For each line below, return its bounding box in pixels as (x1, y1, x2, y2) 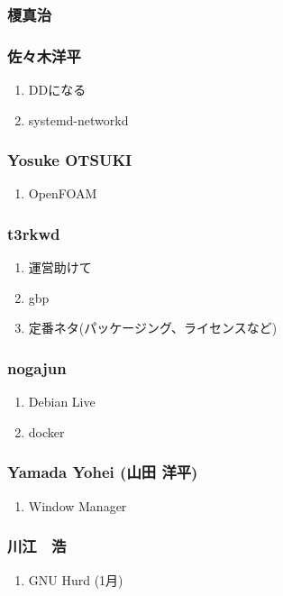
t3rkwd (7, 222, 60, 244)
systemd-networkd (28, 110, 129, 129)
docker (28, 422, 65, 441)
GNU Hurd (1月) (28, 570, 123, 589)
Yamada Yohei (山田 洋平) (7, 461, 198, 483)
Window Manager (28, 496, 127, 515)
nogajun (7, 356, 67, 379)
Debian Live (28, 392, 96, 411)
